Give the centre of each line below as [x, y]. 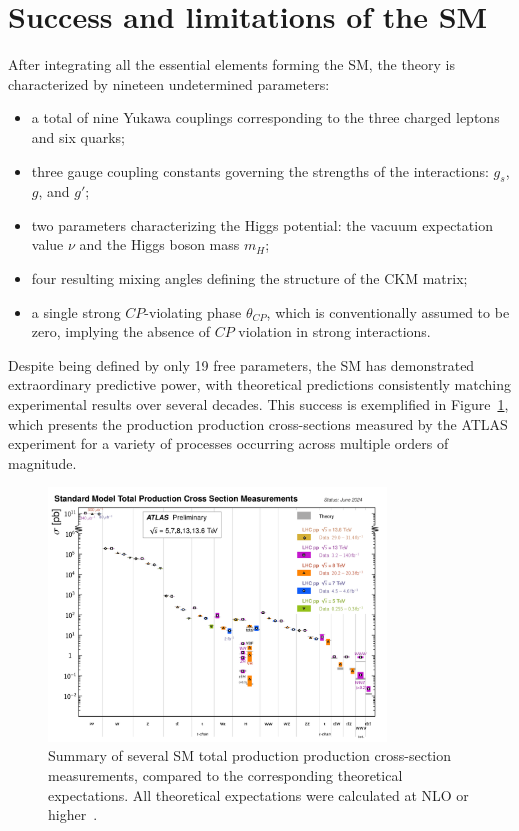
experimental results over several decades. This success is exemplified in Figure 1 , [258, 404]
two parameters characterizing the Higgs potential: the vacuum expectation [262, 224]
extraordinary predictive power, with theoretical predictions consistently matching [259, 384]
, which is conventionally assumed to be [388, 311]
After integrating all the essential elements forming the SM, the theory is [231, 64]
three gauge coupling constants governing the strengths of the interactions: [260, 170]
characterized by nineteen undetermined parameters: [169, 83]
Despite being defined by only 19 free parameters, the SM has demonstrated [241, 364]
